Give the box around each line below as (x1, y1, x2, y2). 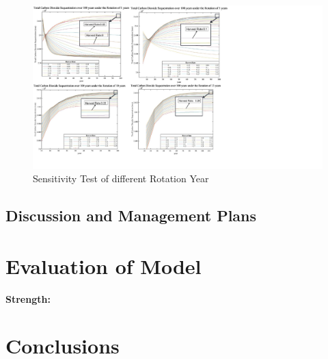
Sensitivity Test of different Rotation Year (33, 171, 209, 186)
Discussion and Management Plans (5, 205, 257, 226)
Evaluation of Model (5, 251, 202, 280)
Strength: (5, 291, 51, 306)
